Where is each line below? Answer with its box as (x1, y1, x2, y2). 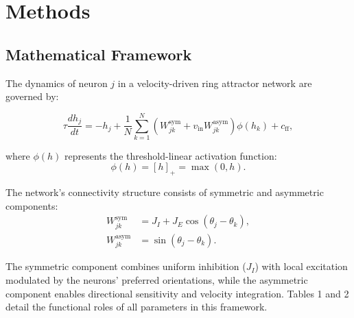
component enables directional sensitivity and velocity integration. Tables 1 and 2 (5, 286, 349, 300)
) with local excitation (255, 259, 348, 273)
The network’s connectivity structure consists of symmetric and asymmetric (5, 185, 324, 199)
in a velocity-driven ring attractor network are (117, 75, 312, 90)
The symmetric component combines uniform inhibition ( (5, 259, 246, 273)
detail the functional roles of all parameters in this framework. (5, 299, 268, 314)
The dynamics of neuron (5, 75, 108, 90)
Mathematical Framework (5, 43, 192, 64)
